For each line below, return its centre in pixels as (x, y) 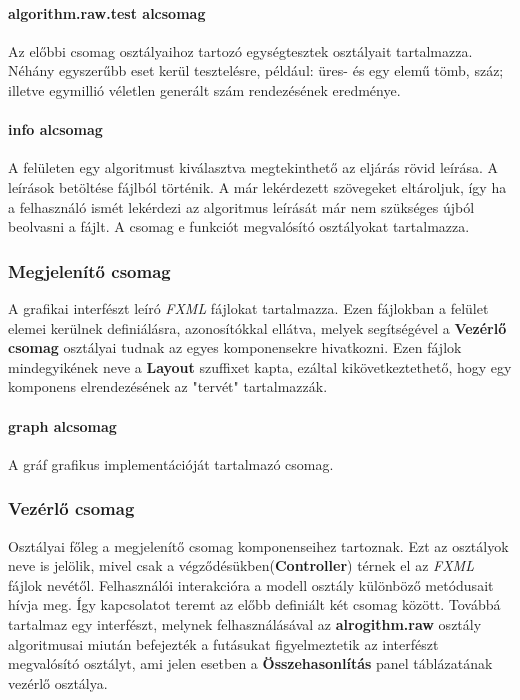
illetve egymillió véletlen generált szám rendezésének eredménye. (204, 89)
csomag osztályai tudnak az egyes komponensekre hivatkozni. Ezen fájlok (235, 347)
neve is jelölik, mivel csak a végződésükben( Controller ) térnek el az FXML (241, 565)
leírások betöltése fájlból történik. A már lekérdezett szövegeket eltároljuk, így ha (257, 186)
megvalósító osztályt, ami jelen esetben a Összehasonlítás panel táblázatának (250, 663)
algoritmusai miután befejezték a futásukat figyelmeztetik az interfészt (223, 643)
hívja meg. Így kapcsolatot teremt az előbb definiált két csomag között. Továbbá (254, 604)
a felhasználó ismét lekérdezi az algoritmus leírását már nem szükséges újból (241, 206)
